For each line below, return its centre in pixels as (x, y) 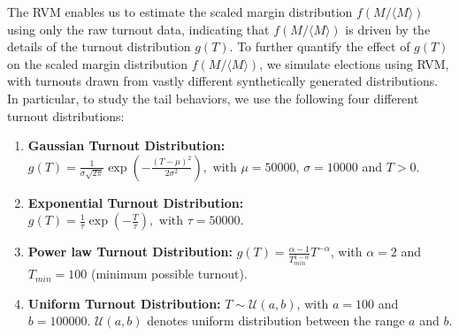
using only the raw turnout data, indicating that (138, 29)
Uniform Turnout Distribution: (124, 303)
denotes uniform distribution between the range (276, 321)
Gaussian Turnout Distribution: (126, 145)
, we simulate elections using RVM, (354, 63)
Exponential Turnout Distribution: (136, 202)
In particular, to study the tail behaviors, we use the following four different (213, 98)
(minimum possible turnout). (169, 274)
